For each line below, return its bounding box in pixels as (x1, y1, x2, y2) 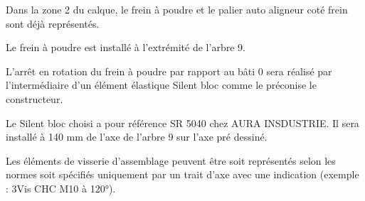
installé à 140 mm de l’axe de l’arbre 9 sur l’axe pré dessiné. (6, 129, 268, 144)
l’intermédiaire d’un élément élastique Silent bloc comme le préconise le (6, 77, 317, 92)
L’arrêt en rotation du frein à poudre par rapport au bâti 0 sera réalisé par (6, 63, 332, 78)
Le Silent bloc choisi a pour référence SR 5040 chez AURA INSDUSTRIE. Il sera (6, 115, 359, 130)
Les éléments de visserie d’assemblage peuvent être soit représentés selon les (6, 153, 336, 168)
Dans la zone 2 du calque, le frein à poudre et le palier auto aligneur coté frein (6, 2, 348, 16)
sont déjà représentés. (6, 16, 100, 31)
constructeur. (6, 91, 63, 106)
